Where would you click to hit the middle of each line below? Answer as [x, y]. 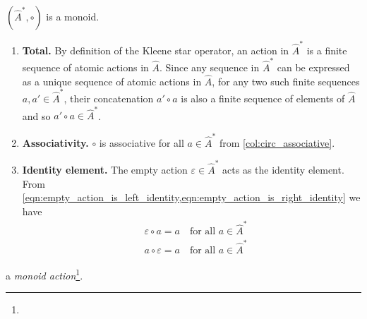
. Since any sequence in [209, 67]
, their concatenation [109, 98]
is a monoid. [73, 16]
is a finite [327, 50]
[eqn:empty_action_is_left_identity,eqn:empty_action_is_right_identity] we [191, 197]
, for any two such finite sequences [286, 81]
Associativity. [55, 142]
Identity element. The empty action [105, 170]
